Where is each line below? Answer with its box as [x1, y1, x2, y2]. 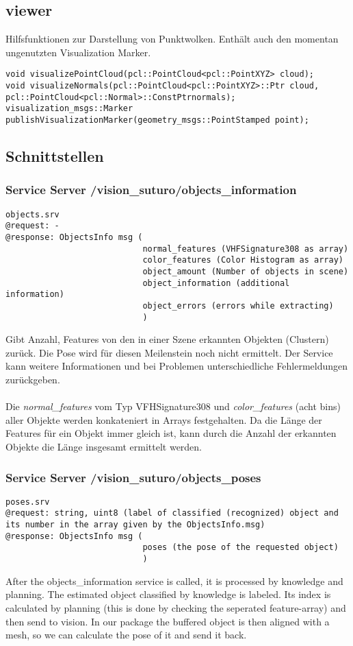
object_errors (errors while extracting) [142, 300, 334, 311]
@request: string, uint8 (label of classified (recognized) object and [5, 508, 339, 518]
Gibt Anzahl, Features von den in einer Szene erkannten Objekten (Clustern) [5, 332, 329, 346]
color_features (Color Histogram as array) [142, 255, 343, 265]
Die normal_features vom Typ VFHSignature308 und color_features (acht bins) [5, 399, 341, 414]
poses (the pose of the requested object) [142, 542, 339, 553]
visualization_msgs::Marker [5, 104, 133, 114]
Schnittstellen [5, 145, 104, 167]
